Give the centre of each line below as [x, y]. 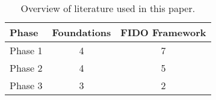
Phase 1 [26, 50]
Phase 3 [26, 85]
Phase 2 [26, 68]
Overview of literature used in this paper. [108, 8]
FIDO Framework [163, 32]
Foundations [82, 32]
